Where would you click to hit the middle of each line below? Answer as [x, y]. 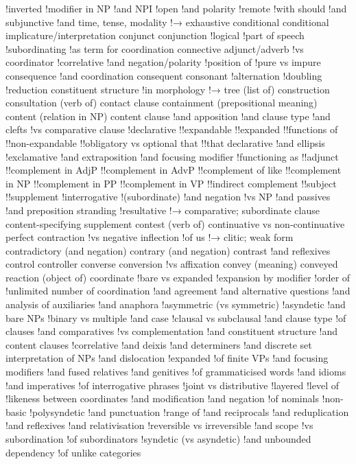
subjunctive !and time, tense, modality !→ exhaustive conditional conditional [167, 22]
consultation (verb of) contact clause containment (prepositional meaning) [162, 103]
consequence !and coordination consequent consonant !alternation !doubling [164, 75]
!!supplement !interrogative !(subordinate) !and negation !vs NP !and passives [168, 197]
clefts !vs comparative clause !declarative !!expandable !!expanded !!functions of [172, 129]
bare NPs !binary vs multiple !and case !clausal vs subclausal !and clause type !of [176, 317]
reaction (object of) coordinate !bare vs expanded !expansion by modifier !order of [178, 277]
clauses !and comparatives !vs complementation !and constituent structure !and [171, 331]
